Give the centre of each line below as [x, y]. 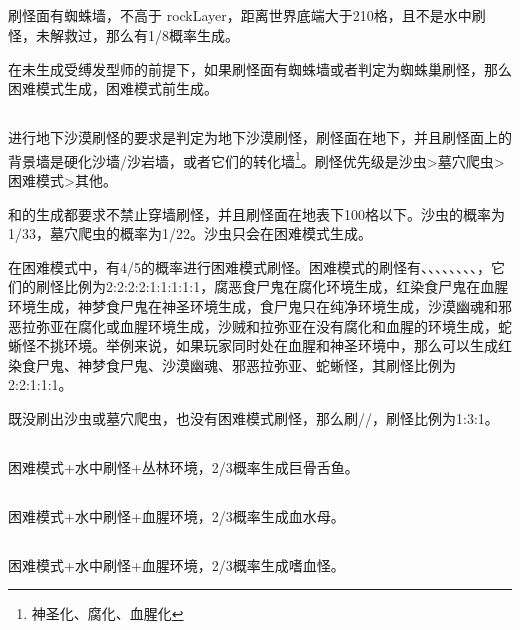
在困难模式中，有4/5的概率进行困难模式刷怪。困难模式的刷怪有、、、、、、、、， [249, 266]
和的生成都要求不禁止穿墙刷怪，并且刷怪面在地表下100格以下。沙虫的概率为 [256, 213]
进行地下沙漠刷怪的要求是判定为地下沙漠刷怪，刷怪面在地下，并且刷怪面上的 [260, 137]
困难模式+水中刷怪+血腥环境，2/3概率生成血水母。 [176, 515]
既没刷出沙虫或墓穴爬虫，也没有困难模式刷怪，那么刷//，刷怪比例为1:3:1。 [253, 417]
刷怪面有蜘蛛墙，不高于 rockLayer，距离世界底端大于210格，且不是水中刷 [247, 15]
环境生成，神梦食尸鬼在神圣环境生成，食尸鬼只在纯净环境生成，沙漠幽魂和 [253, 305]
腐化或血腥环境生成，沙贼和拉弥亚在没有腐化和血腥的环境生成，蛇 [294, 325]
